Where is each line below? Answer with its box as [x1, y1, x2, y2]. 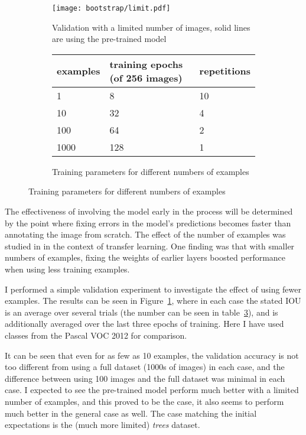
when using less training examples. [5, 263, 130, 275]
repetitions [199, 64, 250, 78]
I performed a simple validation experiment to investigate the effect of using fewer [5, 283, 302, 295]
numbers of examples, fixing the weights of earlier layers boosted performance [5, 251, 286, 264]
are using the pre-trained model [52, 33, 167, 45]
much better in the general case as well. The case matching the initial [5, 407, 257, 419]
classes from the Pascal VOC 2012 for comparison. [5, 329, 187, 341]
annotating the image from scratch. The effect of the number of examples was [5, 228, 286, 241]
